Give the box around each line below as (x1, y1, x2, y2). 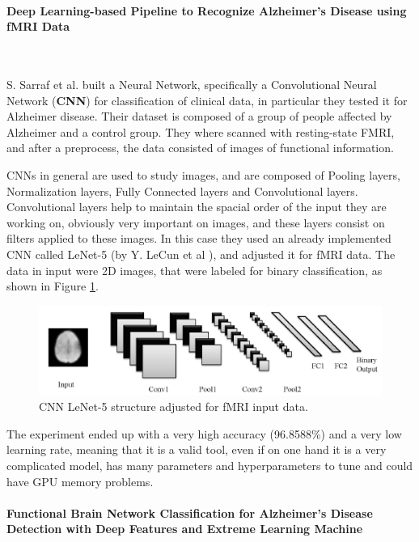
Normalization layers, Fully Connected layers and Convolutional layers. (6, 182, 358, 199)
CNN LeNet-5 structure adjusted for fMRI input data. (39, 398, 308, 415)
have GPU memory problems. (6, 472, 154, 489)
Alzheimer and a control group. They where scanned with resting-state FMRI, (6, 123, 395, 140)
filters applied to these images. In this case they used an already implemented (6, 230, 391, 247)
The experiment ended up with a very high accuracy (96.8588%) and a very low (6, 425, 402, 442)
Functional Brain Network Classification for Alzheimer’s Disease (6, 504, 373, 521)
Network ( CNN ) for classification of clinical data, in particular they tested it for (6, 91, 408, 108)
